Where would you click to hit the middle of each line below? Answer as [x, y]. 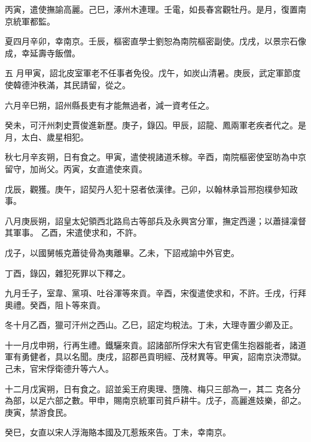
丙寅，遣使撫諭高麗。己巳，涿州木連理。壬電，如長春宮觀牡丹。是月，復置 [151, 9]
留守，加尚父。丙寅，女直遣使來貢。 [76, 168]
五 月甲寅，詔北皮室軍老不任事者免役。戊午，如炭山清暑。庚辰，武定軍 [144, 73]
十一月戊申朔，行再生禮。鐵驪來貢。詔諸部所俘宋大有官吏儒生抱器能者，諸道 [155, 345]
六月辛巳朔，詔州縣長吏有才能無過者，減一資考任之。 [109, 105]
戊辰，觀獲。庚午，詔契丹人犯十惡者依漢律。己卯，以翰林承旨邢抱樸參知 [147, 189]
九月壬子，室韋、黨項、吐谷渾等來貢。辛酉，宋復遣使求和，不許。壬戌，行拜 [155, 293]
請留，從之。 [105, 84]
